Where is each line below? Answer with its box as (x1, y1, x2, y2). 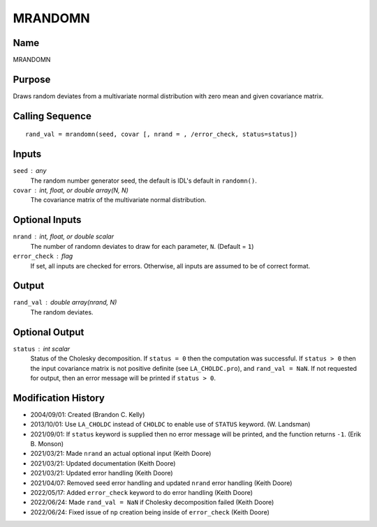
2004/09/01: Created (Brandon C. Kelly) (30, 410, 145, 418)
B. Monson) (30, 439, 64, 448)
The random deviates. (30, 307, 94, 316)
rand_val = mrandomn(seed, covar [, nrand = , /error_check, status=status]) (25, 130, 298, 139)
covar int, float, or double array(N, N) (13, 186, 129, 194)
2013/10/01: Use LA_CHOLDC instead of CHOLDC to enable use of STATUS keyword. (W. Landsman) (30, 420, 311, 429)
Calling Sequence (13, 110, 92, 122)
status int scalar (13, 344, 71, 353)
